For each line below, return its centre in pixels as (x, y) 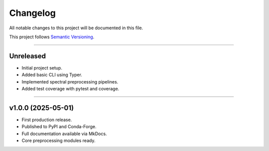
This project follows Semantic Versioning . (52, 37)
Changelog (32, 13)
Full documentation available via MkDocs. (64, 134)
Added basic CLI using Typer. (52, 75)
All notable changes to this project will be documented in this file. (76, 28)
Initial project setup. (42, 68)
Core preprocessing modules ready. (59, 141)
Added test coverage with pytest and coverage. (70, 89)
